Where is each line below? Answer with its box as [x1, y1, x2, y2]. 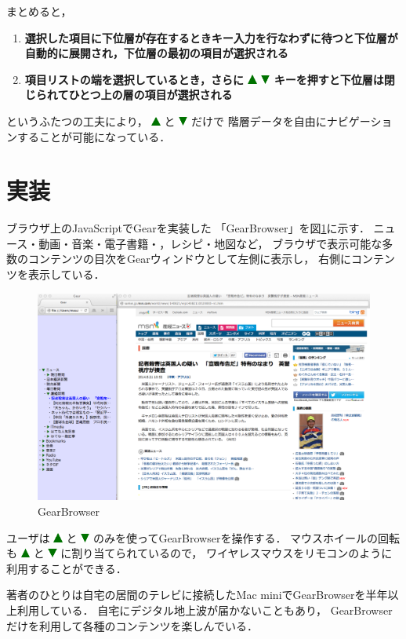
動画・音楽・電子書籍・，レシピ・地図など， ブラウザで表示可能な [38, 235, 382, 251]
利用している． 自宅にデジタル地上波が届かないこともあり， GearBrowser [16, 601, 393, 618]
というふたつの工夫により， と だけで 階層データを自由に [6, 112, 327, 129]
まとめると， [6, 3, 72, 19]
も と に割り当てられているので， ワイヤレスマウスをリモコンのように [6, 545, 393, 561]
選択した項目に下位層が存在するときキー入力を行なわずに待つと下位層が [24, 29, 398, 46]
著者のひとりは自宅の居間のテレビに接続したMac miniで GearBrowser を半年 [6, 586, 388, 603]
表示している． [27, 266, 105, 283]
